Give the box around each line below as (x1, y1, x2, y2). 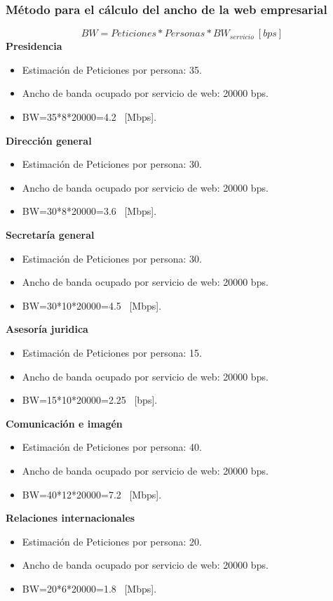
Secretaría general (6, 227, 95, 242)
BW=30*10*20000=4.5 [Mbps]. (22, 298, 162, 312)
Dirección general (6, 133, 92, 147)
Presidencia (6, 39, 62, 53)
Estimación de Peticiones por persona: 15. (22, 345, 202, 359)
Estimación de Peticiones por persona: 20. (22, 534, 202, 548)
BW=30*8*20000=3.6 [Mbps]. (22, 204, 157, 218)
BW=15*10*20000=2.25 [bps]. (22, 392, 158, 407)
